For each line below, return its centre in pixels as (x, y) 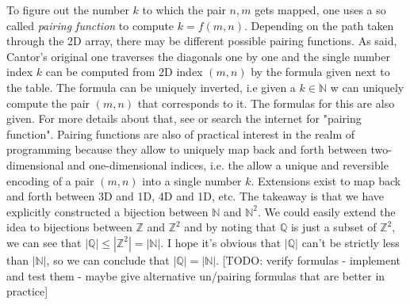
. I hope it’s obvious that (221, 242)
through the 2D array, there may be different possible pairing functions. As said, (202, 41)
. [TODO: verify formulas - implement (308, 259)
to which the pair (184, 10)
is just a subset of (333, 227)
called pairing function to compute (90, 25)
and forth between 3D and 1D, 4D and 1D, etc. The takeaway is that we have (195, 196)
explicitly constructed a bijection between (107, 211)
